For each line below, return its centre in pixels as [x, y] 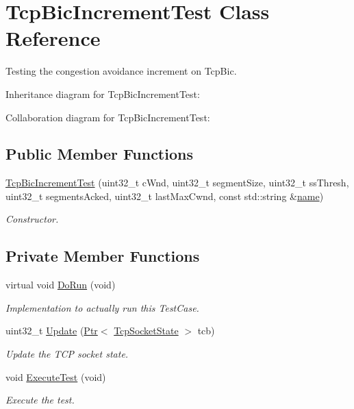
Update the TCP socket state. [67, 354]
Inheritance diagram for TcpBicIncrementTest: [103, 94]
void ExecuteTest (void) [56, 376]
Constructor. [32, 219]
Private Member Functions [103, 256]
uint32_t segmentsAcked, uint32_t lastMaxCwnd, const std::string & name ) [165, 196]
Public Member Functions [99, 154]
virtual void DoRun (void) [61, 285]
